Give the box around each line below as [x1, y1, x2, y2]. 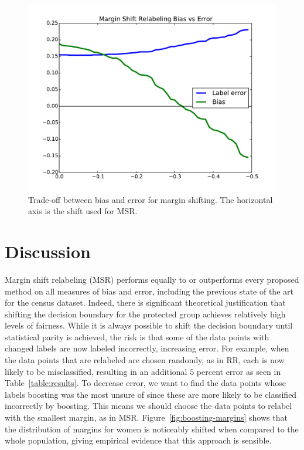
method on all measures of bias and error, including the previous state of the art [5, 285, 293, 297]
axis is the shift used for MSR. [28, 205, 138, 217]
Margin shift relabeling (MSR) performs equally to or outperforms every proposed [5, 273, 299, 285]
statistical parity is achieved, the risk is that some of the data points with [5, 330, 269, 343]
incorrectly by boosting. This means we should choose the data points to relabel [5, 400, 292, 412]
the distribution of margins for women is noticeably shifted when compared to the [5, 422, 299, 435]
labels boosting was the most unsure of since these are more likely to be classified [5, 388, 297, 400]
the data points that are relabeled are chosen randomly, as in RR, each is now [5, 354, 285, 366]
